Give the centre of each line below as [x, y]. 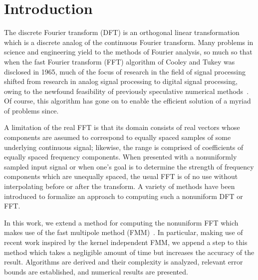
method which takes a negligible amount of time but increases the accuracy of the [129, 252]
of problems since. [31, 110]
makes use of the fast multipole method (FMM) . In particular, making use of [124, 232]
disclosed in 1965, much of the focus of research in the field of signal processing [125, 71]
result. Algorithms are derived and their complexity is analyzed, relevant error [124, 262]
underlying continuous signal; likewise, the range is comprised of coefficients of [124, 147]
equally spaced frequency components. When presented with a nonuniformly [121, 157]
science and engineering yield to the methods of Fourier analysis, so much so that [128, 52]
